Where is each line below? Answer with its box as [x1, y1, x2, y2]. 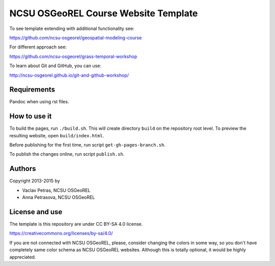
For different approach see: [9, 44, 67, 50]
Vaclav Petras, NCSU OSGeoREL [22, 187, 91, 193]
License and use [9, 208, 63, 216]
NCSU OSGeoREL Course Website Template [9, 8, 198, 19]
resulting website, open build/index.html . [9, 132, 104, 138]
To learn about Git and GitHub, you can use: [9, 63, 102, 69]
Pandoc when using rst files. [9, 99, 69, 105]
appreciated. [9, 254, 36, 260]
